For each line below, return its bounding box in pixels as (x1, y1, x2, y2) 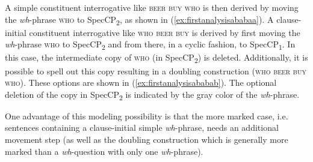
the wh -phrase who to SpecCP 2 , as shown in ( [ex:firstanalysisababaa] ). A (5, 13, 274, 27)
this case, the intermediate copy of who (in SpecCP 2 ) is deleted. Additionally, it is (5, 51, 308, 65)
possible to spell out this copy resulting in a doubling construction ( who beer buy (5, 64, 306, 77)
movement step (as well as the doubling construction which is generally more (5, 133, 288, 146)
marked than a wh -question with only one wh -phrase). (5, 145, 203, 157)
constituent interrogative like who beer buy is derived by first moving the (29, 26, 300, 38)
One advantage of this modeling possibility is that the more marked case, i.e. (5, 109, 288, 122)
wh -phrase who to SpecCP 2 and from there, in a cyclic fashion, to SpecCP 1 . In (5, 38, 296, 52)
